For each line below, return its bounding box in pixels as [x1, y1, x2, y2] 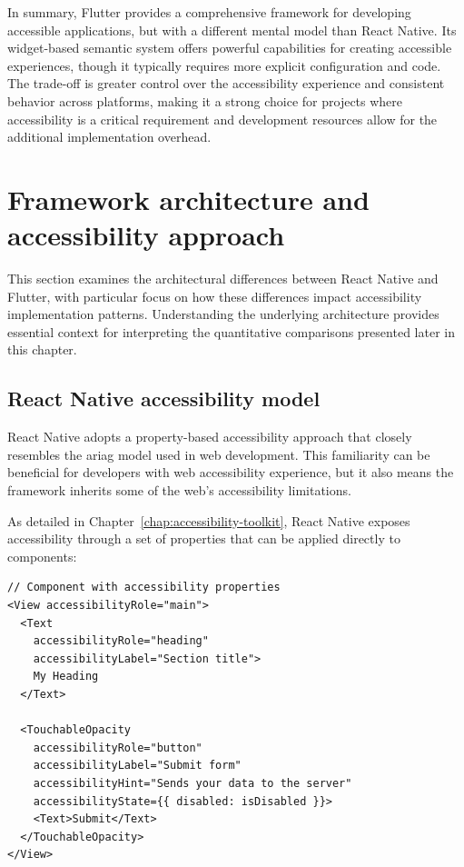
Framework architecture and [7, 180, 370, 217]
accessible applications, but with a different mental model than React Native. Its [7, 20, 457, 39]
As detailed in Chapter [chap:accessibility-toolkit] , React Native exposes [7, 511, 410, 530]
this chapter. [7, 340, 77, 359]
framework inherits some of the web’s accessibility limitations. [7, 481, 351, 500]
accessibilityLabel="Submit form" [33, 759, 242, 772]
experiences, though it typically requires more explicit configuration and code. [7, 55, 441, 75]
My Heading [33, 670, 99, 683]
